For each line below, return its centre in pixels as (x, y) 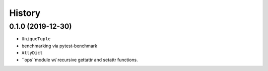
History (25, 13)
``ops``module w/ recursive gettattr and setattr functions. (80, 60)
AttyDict (32, 53)
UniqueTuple (36, 39)
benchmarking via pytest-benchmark (60, 46)
